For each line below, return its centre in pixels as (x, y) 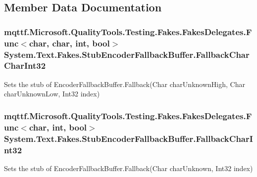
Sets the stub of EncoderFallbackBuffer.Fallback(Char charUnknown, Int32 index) (128, 168)
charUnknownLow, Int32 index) (52, 94)
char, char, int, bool (69, 43)
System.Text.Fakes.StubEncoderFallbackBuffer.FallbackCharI (128, 138)
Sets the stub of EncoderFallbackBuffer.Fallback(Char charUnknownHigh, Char (125, 84)
